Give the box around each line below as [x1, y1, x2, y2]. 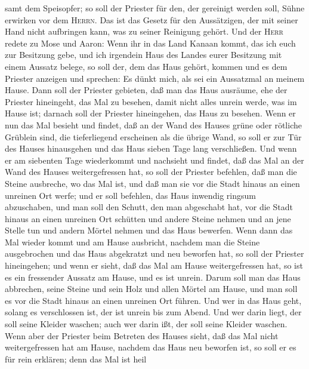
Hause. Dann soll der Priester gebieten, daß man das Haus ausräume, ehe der [5, 84, 288, 96]
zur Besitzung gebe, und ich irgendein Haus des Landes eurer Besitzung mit [5, 48, 282, 61]
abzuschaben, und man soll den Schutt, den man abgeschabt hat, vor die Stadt [5, 201, 293, 213]
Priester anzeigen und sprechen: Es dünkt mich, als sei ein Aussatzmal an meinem [5, 72, 305, 84]
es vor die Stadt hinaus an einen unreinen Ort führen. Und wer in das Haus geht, [5, 294, 302, 306]
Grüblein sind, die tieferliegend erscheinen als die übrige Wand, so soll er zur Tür [5, 130, 302, 143]
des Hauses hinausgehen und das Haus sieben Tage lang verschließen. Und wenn [5, 142, 297, 155]
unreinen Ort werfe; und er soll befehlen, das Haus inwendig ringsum [5, 189, 256, 201]
